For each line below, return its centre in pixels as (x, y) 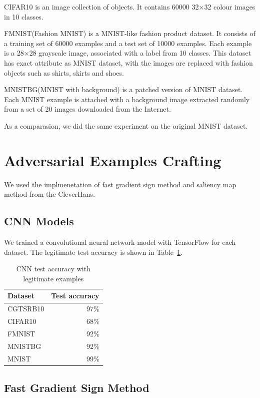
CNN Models (39, 221)
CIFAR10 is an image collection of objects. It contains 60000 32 (101, 7)
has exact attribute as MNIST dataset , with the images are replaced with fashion (128, 62)
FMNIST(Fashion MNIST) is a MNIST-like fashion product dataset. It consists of (130, 33)
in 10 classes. (24, 16)
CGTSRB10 (26, 309)
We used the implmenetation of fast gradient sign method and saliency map (120, 184)
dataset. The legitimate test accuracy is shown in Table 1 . (93, 252)
